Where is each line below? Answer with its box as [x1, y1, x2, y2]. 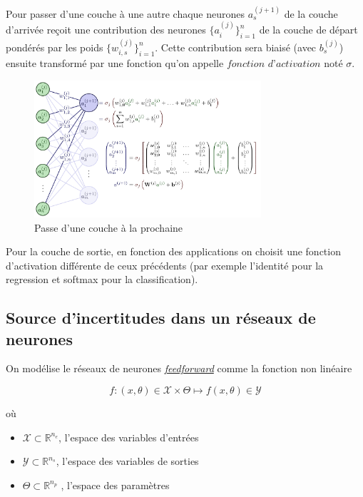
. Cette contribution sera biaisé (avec [155, 39, 317, 54]
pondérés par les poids [6, 39, 103, 54]
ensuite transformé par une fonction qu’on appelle [6, 56, 224, 71]
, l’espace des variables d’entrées [58, 429, 199, 444]
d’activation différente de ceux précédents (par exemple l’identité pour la [6, 257, 324, 272]
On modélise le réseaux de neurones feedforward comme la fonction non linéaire [6, 361, 352, 376]
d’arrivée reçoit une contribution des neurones [6, 22, 206, 37]
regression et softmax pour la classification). [6, 272, 198, 287]
